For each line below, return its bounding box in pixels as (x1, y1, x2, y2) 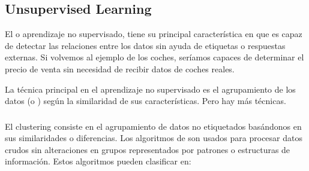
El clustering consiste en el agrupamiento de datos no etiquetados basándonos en (5, 120, 302, 132)
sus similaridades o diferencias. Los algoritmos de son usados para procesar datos (5, 132, 302, 144)
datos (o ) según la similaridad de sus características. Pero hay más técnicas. (5, 94, 286, 107)
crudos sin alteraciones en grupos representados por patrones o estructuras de (5, 143, 290, 155)
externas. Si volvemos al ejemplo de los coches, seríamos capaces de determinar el (5, 51, 304, 63)
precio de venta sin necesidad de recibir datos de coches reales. (5, 62, 235, 75)
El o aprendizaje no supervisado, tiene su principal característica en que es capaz (5, 28, 302, 40)
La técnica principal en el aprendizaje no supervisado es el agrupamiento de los (5, 83, 296, 95)
